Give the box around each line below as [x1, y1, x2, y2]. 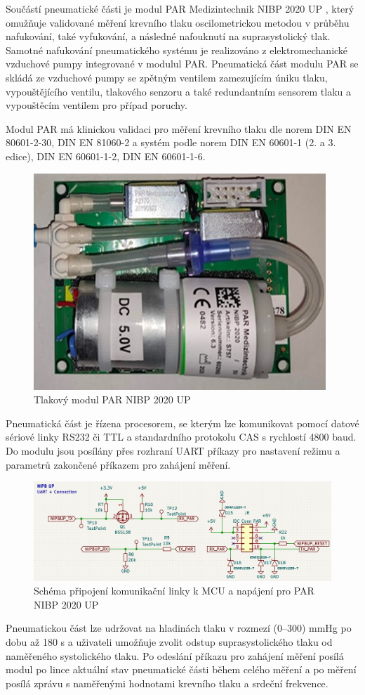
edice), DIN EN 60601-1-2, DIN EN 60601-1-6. [6, 148, 206, 163]
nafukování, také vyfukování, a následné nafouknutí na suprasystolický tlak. [6, 29, 331, 44]
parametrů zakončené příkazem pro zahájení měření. [6, 457, 231, 472]
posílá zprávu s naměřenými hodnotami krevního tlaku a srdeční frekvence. [6, 675, 328, 690]
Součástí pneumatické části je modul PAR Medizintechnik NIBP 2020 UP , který [6, 1, 354, 15]
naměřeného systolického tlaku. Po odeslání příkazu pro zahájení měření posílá [6, 648, 344, 663]
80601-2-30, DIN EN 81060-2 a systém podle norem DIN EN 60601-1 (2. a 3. [6, 135, 336, 150]
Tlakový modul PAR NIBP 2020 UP [34, 392, 191, 407]
